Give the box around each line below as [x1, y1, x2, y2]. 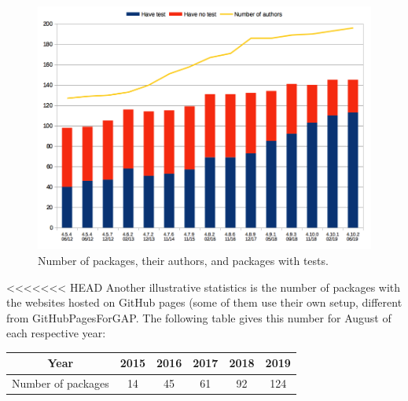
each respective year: [6, 325, 106, 341]
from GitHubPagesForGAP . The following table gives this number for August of [6, 309, 391, 326]
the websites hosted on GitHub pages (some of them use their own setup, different [6, 294, 402, 311]
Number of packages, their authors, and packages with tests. [38, 252, 329, 268]
